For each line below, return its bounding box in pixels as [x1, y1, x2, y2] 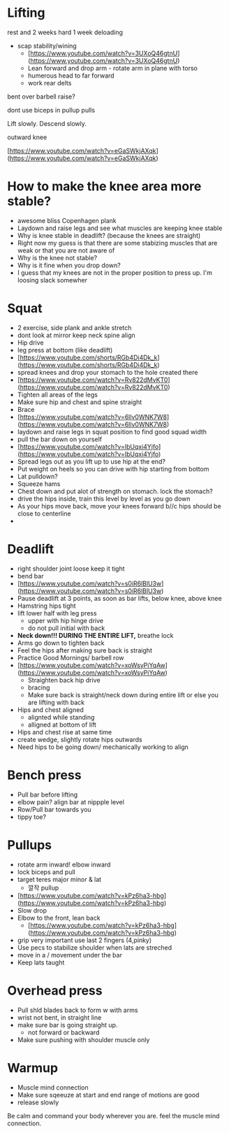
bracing [27, 683, 50, 692]
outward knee [7, 133, 47, 141]
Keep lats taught [17, 958, 65, 967]
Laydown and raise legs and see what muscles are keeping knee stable [17, 224, 223, 232]
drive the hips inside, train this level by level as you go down [17, 494, 191, 503]
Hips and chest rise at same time [17, 727, 112, 736]
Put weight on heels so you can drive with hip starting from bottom [17, 464, 209, 473]
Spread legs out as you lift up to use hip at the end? [17, 457, 166, 466]
